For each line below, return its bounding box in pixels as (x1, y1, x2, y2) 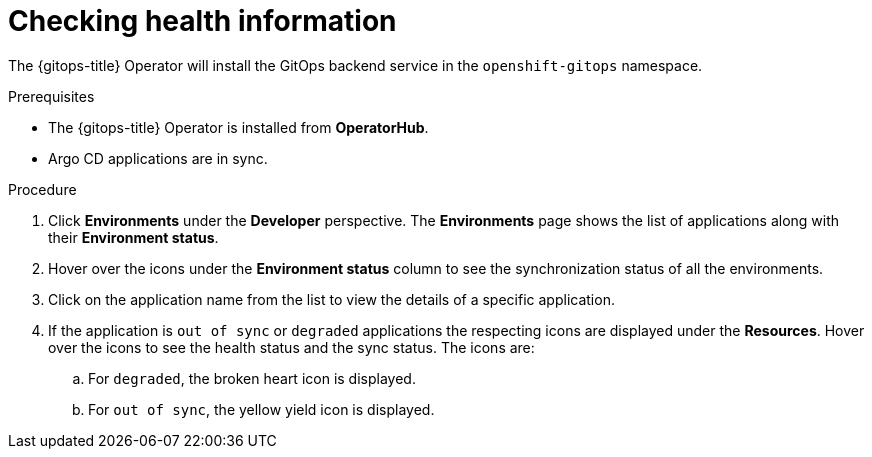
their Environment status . (48, 228, 219, 246)
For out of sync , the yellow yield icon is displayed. (88, 400, 435, 418)
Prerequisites (8, 87, 95, 105)
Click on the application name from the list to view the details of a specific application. (48, 290, 615, 308)
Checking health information (8, 4, 397, 38)
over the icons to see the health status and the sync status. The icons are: (48, 338, 535, 356)
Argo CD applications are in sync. (48, 149, 268, 167)
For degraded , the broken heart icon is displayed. (88, 369, 416, 387)
